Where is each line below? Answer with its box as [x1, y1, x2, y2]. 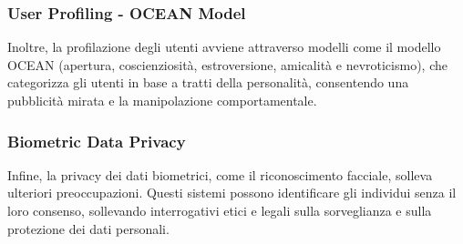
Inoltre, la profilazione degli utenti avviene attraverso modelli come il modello [7, 37, 441, 56]
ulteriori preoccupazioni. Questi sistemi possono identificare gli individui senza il [7, 183, 457, 202]
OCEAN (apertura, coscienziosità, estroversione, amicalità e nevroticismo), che [7, 55, 448, 74]
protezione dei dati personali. [7, 219, 170, 238]
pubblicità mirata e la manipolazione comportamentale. [7, 91, 317, 109]
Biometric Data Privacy [7, 129, 186, 152]
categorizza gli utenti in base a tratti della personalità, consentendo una [7, 73, 409, 92]
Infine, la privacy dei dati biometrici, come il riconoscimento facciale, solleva [7, 165, 433, 184]
